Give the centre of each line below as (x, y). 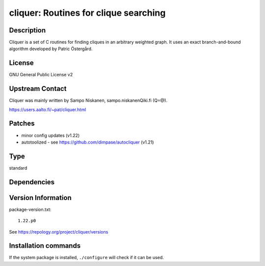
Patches (22, 124)
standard (18, 168)
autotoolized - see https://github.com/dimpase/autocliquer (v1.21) (88, 142)
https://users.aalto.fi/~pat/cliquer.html (48, 109)
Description (27, 30)
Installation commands (45, 246)
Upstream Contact (38, 89)
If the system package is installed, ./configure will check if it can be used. (86, 258)
